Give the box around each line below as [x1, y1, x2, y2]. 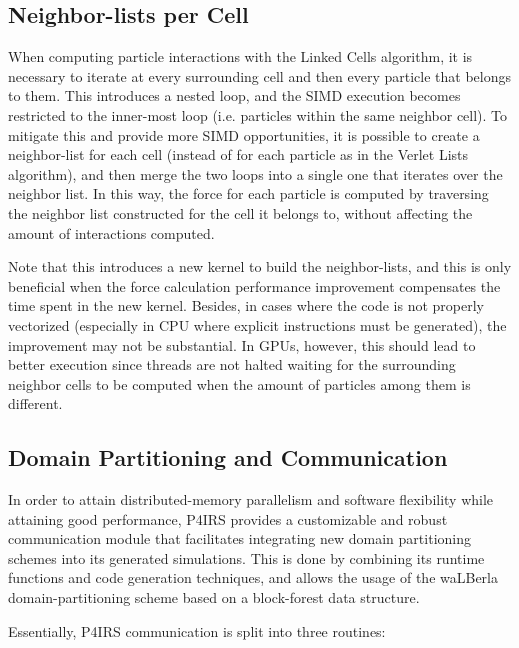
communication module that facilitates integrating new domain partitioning [8, 528, 471, 549]
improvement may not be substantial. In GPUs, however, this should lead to [8, 334, 476, 355]
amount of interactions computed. [8, 222, 215, 243]
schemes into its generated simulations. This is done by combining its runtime [8, 547, 485, 568]
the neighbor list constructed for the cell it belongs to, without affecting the [8, 202, 473, 223]
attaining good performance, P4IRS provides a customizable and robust [8, 508, 448, 529]
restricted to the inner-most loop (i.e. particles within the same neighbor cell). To [8, 104, 508, 125]
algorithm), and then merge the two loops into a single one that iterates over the [8, 163, 503, 184]
